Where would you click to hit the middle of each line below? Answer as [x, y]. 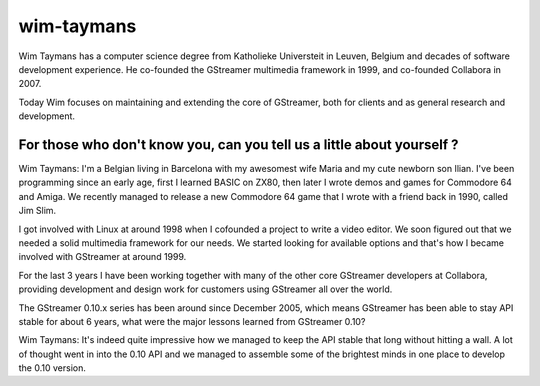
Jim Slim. [37, 211]
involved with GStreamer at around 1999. [102, 257]
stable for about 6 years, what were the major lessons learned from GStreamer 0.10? [192, 321]
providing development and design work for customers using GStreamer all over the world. [205, 289]
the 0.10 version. [52, 368]
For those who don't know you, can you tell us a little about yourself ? [238, 144]
